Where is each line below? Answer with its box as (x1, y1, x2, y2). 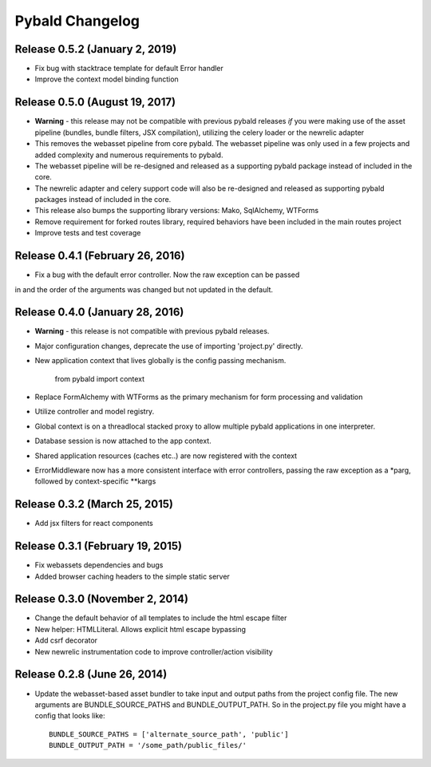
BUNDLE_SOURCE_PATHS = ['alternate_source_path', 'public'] (49, 729, 289, 738)
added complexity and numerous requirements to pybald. (34, 150, 223, 160)
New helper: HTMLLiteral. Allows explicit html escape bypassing (34, 624, 247, 634)
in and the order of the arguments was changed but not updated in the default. (14, 284, 274, 295)
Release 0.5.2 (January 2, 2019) (14, 42, 177, 56)
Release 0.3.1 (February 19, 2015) (14, 540, 183, 553)
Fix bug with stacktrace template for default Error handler (34, 64, 223, 73)
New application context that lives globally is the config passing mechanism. (34, 356, 287, 366)
